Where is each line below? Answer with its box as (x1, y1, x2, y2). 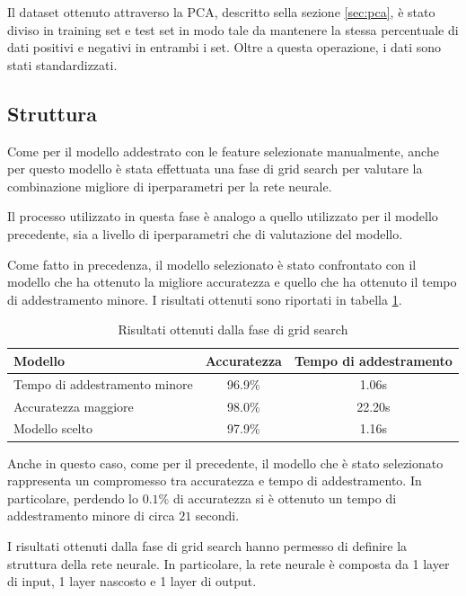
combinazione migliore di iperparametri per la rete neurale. (7, 176, 332, 195)
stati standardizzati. (7, 55, 118, 74)
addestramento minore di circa (7, 506, 175, 525)
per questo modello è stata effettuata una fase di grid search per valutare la (7, 159, 423, 178)
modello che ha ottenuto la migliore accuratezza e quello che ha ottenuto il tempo (7, 272, 457, 291)
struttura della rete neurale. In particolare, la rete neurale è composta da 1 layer (7, 554, 450, 573)
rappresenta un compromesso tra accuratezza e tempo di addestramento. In (7, 471, 422, 490)
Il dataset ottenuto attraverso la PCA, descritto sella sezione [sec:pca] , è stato (7, 3, 435, 21)
